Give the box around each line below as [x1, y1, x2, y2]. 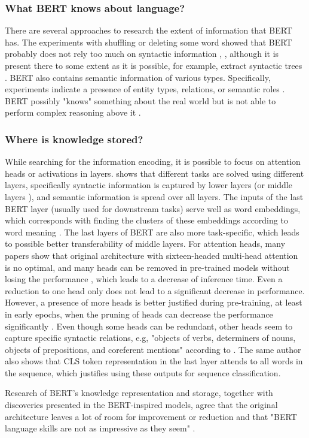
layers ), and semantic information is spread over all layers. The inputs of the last [5, 190, 304, 203]
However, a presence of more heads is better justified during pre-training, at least [5, 296, 302, 309]
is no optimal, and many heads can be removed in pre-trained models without [5, 261, 290, 273]
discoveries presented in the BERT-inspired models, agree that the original [5, 398, 278, 411]
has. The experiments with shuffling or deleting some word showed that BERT [5, 35, 292, 48]
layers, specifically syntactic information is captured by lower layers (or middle [5, 179, 292, 191]
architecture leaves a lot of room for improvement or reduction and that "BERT [5, 410, 297, 422]
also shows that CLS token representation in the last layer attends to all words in [5, 355, 303, 367]
